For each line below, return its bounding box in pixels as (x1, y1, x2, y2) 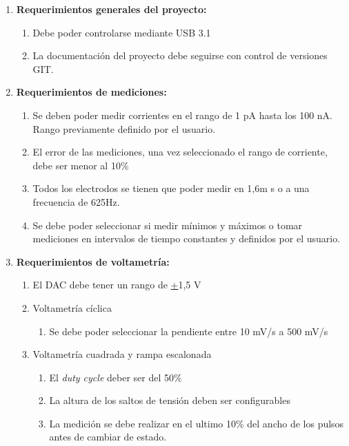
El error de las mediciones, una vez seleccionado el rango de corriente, (32, 145, 328, 159)
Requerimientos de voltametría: (16, 254, 170, 268)
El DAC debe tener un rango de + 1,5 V (32, 277, 201, 292)
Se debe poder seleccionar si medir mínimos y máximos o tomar (32, 217, 303, 232)
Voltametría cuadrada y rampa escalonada (32, 347, 212, 361)
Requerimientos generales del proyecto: (16, 2, 207, 16)
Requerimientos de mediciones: (16, 85, 167, 99)
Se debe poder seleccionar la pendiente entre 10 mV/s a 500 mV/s (49, 323, 328, 338)
